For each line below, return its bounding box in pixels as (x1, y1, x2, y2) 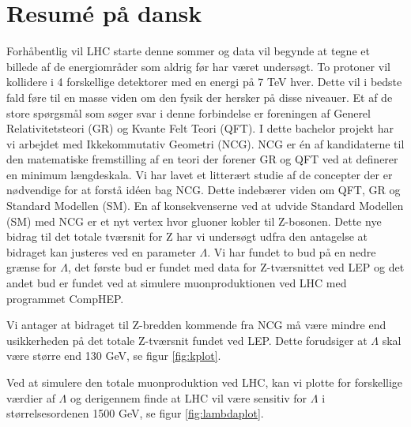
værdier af (6, 389, 55, 406)
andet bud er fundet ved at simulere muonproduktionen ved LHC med (6, 275, 347, 291)
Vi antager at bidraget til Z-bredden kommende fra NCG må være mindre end (6, 317, 386, 333)
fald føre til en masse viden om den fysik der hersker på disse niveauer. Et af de (6, 88, 393, 105)
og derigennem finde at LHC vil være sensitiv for (70, 389, 307, 406)
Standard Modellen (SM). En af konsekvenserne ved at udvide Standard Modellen (6, 197, 404, 214)
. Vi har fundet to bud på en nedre (207, 243, 376, 260)
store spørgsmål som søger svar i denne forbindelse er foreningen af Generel (6, 104, 371, 121)
